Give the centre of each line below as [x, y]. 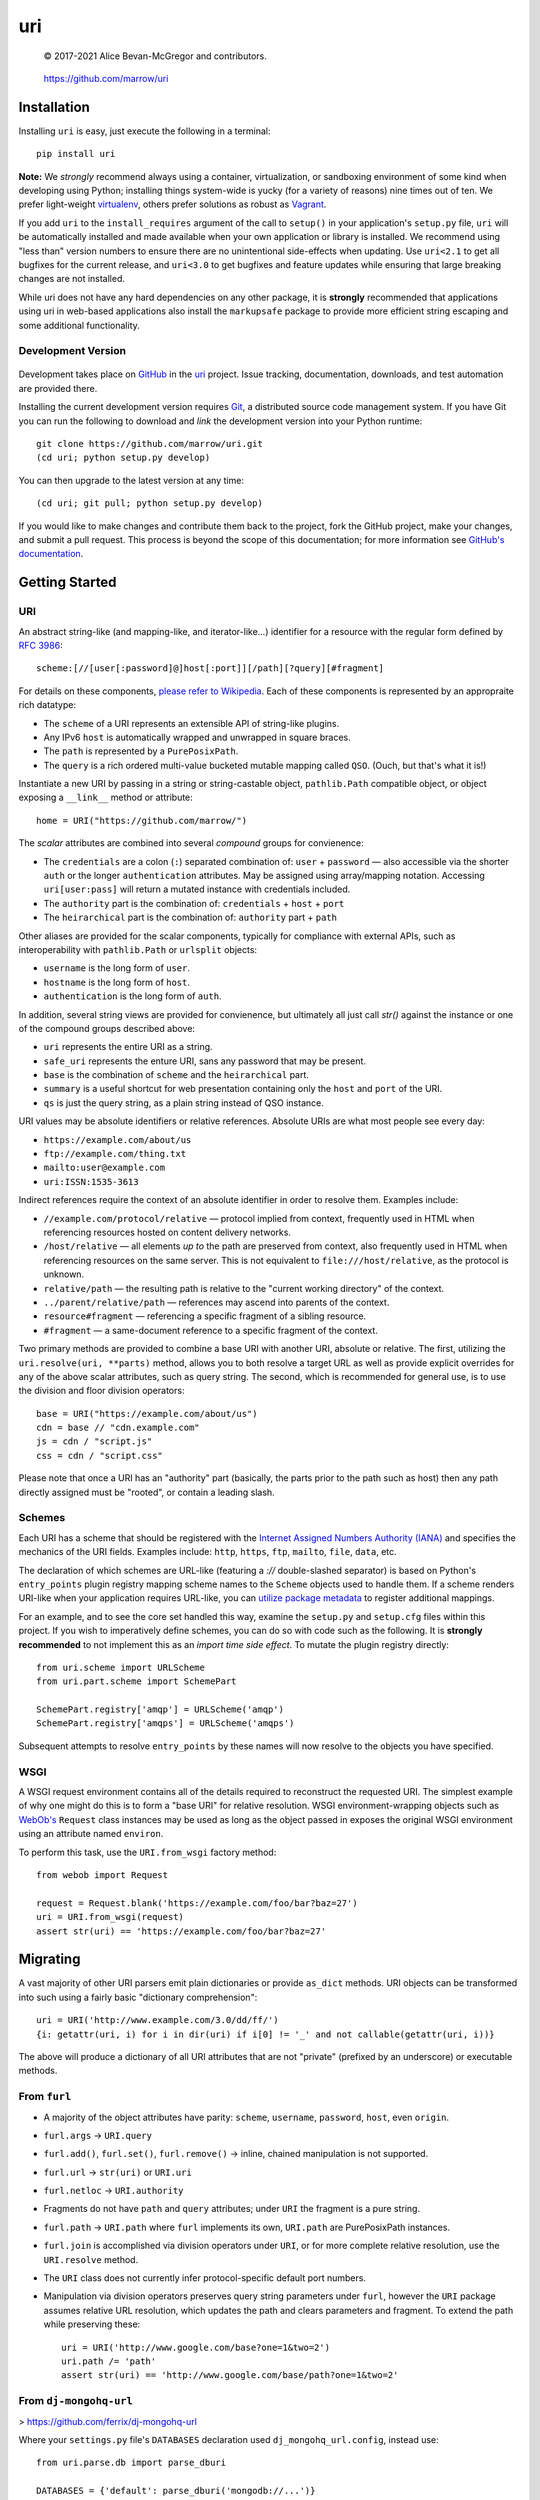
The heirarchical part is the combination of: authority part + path [190, 917]
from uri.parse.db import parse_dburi [131, 2463]
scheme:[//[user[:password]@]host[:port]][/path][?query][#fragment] [210, 668]
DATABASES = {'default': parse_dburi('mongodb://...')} [176, 2491]
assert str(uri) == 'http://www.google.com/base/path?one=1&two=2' [230, 2375]
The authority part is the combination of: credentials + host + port [194, 903]
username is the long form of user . [116, 968]
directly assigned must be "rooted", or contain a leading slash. [146, 1492]
